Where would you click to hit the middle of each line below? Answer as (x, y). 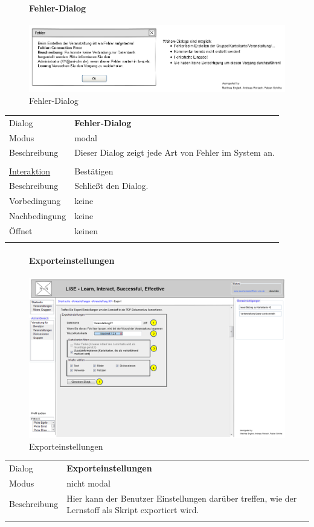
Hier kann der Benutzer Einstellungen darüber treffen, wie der (182, 498)
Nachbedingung (38, 216)
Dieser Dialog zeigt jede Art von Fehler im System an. (175, 152)
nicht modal (88, 483)
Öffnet (21, 230)
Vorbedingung (35, 201)
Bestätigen (94, 171)
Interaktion (30, 171)
